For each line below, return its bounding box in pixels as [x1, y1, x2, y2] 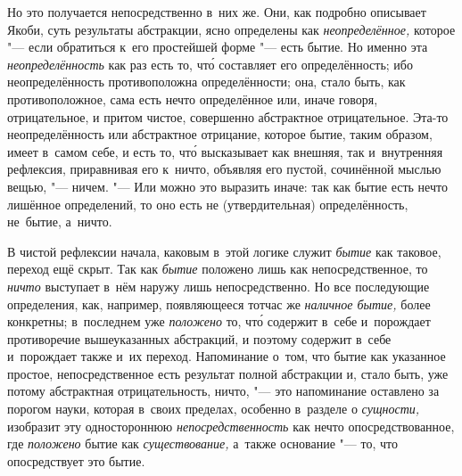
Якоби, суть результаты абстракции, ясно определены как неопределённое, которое [7, 20, 456, 38]
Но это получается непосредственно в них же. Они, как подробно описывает [7, 3, 426, 21]
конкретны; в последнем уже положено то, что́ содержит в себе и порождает [7, 312, 431, 331]
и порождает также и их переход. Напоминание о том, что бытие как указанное [7, 347, 446, 365]
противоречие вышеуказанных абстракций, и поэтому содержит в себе [7, 329, 392, 348]
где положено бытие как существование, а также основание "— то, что [7, 434, 398, 453]
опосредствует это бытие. [7, 451, 145, 470]
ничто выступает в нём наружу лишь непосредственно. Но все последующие [7, 276, 430, 295]
